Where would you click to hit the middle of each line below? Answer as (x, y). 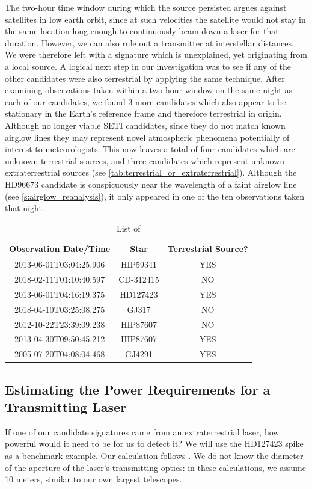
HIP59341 (139, 264)
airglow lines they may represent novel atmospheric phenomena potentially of (147, 137)
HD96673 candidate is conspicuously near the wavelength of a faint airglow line (151, 184)
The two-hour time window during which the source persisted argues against (146, 7)
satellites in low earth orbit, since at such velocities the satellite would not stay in (155, 19)
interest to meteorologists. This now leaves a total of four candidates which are (150, 149)
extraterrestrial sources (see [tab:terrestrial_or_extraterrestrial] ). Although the (151, 172)
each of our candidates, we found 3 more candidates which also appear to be (145, 101)
